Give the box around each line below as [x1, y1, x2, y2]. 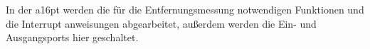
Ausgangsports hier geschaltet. [6, 30, 139, 45]
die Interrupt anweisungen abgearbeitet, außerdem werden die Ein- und [6, 16, 317, 31]
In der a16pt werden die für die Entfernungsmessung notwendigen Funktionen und [6, 2, 364, 16]
